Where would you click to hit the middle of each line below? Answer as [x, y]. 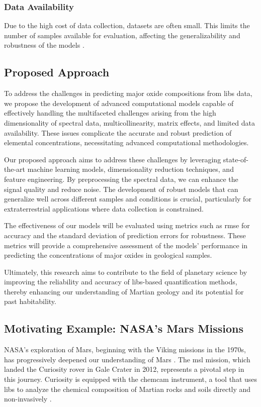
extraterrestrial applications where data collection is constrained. [104, 208]
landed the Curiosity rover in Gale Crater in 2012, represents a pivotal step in [124, 369]
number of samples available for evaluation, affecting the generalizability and [122, 35]
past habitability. [30, 301]
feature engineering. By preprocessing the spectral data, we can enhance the [121, 179]
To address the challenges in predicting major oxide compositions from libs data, [128, 93]
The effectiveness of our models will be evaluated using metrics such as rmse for [127, 225]
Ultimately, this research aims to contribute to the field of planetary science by [126, 272]
